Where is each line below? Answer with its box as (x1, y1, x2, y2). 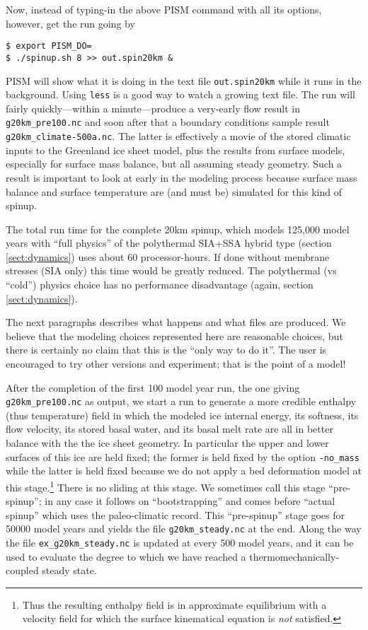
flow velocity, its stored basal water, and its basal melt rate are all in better (6, 421, 333, 436)
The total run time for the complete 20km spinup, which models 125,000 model (6, 221, 350, 236)
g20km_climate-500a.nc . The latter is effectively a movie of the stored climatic (6, 129, 351, 144)
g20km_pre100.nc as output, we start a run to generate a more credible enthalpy (6, 394, 357, 409)
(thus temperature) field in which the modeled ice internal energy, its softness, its (6, 407, 359, 422)
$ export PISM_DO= (6, 41, 92, 52)
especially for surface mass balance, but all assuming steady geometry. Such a (6, 156, 343, 171)
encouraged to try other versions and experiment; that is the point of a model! (6, 356, 346, 371)
